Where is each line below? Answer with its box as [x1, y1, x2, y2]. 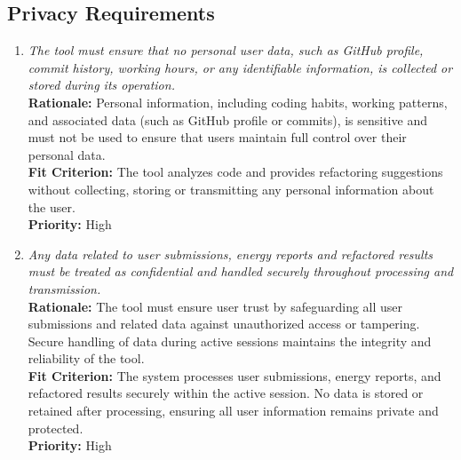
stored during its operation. [28, 75, 175, 94]
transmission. [28, 279, 101, 297]
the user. [28, 197, 76, 216]
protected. [28, 418, 83, 437]
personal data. [28, 145, 106, 163]
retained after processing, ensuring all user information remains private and [28, 401, 439, 420]
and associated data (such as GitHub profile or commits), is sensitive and [28, 110, 427, 129]
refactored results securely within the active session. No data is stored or [28, 384, 424, 402]
